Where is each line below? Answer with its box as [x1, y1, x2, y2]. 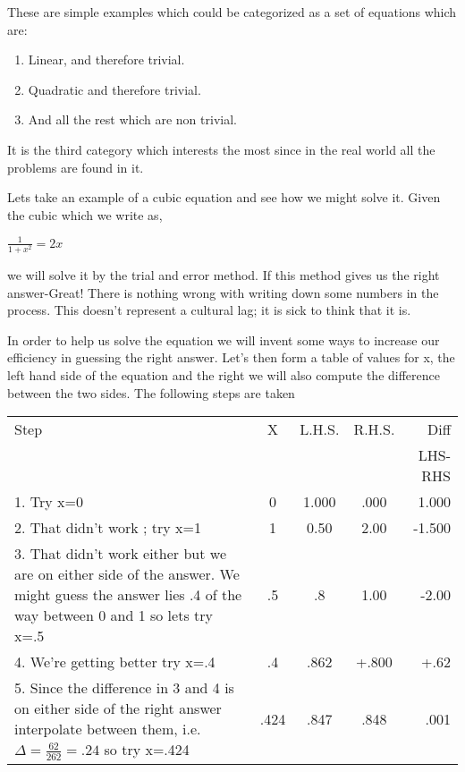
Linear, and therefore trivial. [28, 50, 185, 69]
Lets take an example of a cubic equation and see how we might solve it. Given [7, 188, 441, 207]
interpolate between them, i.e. [14, 718, 201, 740]
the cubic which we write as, [7, 205, 163, 224]
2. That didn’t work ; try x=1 [14, 517, 202, 539]
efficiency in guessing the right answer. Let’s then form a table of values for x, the [7, 348, 455, 367]
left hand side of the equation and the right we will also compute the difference [7, 365, 440, 384]
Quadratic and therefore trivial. [28, 80, 201, 98]
